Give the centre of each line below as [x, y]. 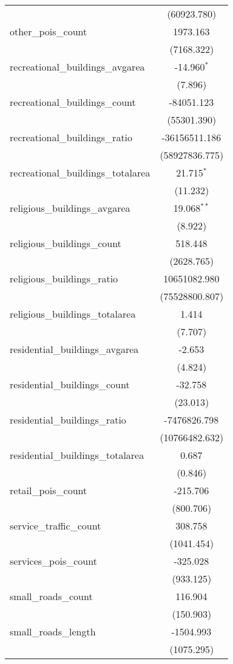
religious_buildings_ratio [64, 278]
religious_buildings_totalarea [73, 314]
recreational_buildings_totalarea [80, 173]
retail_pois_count [49, 490]
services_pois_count [53, 561]
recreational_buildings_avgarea [77, 67]
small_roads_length [53, 631]
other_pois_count [49, 31]
